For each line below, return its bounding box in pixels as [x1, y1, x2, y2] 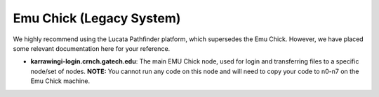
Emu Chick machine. [30, 77, 91, 85]
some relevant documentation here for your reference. [13, 44, 171, 52]
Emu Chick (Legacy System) [13, 10, 181, 26]
